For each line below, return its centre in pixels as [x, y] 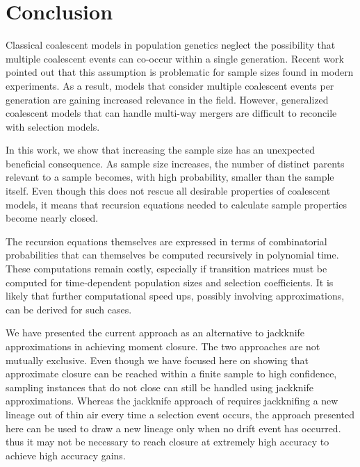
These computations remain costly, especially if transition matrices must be [166, 269]
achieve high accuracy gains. [66, 455]
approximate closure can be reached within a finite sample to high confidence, [171, 374]
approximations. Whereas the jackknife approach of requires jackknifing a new [172, 401]
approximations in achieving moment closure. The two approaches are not [163, 346]
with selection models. [53, 126]
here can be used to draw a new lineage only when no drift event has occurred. [173, 428]
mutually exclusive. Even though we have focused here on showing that [157, 360]
